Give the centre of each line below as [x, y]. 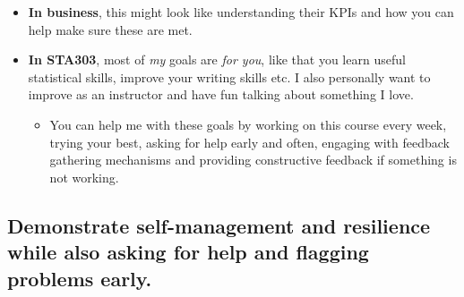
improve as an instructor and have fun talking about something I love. [221, 94]
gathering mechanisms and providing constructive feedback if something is [253, 160]
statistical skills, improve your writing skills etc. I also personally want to [229, 76]
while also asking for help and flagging [188, 252]
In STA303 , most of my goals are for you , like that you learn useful [217, 59]
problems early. [80, 278]
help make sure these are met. [110, 29]
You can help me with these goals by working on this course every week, [248, 124]
